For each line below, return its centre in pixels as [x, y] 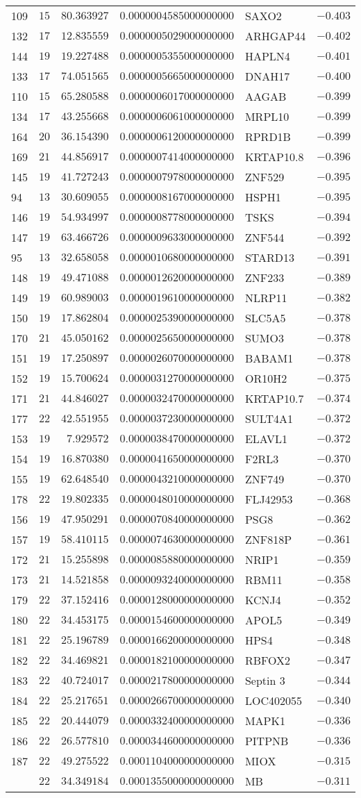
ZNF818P [268, 539]
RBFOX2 [268, 660]
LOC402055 [273, 700]
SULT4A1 [269, 418]
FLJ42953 [269, 499]
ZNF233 [265, 277]
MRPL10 [267, 116]
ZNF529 [265, 177]
